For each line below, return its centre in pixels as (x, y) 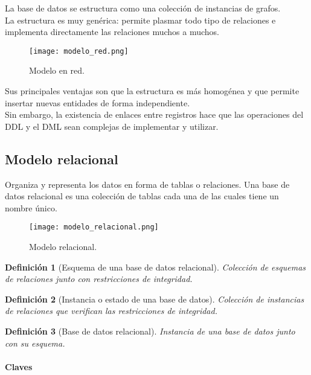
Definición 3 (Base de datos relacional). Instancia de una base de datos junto (150, 331)
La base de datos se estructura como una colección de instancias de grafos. (143, 8)
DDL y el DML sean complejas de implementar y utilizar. (112, 126)
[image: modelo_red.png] (79, 51)
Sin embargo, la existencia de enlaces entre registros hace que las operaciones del (154, 114)
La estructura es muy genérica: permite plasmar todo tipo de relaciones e (140, 20)
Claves (19, 366)
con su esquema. (35, 343)
